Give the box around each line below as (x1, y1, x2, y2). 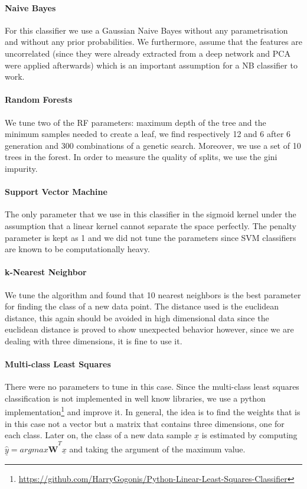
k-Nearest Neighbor (5, 266, 87, 278)
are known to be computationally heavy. (5, 243, 150, 255)
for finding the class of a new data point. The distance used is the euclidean (5, 300, 279, 312)
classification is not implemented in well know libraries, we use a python (5, 392, 266, 404)
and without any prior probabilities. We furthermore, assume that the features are (5, 35, 302, 48)
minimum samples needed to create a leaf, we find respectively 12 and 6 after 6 (5, 128, 291, 140)
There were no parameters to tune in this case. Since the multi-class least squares (5, 380, 299, 393)
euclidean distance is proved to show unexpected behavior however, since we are (5, 323, 294, 335)
